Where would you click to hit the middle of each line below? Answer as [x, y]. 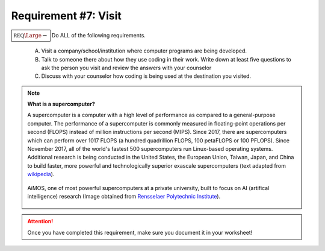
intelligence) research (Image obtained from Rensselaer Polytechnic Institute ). [124, 196]
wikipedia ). [41, 174]
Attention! [40, 221]
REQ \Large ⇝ [30, 35]
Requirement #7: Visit [66, 16]
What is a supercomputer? [61, 104]
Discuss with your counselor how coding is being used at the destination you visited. [146, 76]
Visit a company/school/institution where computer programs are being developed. [144, 51]
